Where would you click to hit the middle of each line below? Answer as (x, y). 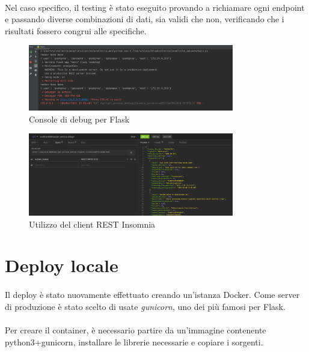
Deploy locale (62, 265)
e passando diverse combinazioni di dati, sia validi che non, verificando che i (145, 19)
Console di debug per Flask (79, 119)
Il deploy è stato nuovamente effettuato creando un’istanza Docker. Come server (152, 295)
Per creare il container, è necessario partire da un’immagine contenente (136, 329)
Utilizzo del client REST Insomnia (92, 224)
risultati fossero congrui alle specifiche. (76, 30)
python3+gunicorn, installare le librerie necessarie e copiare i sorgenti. (134, 341)
